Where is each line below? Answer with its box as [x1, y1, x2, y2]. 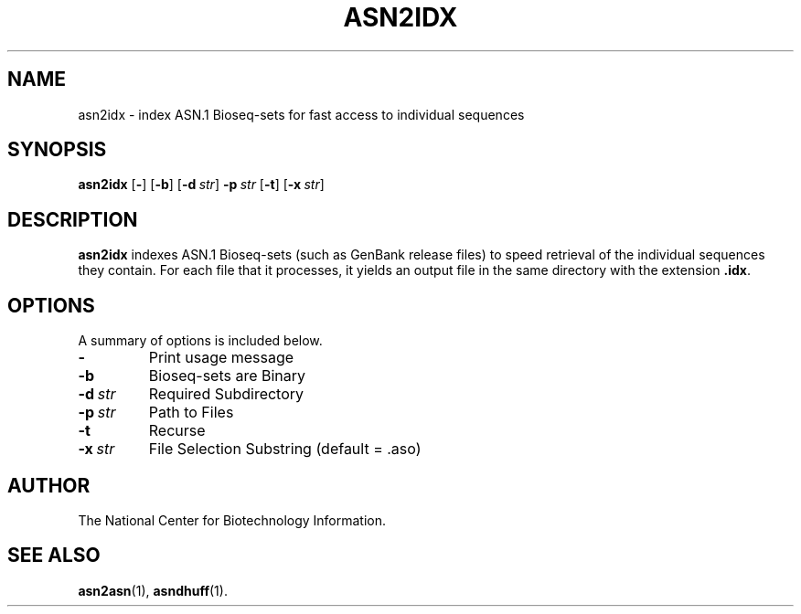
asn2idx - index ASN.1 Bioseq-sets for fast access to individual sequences [78, 106, 525, 122]
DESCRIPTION [7, 207, 138, 231]
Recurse [148, 421, 206, 440]
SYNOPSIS [7, 138, 107, 162]
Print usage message [148, 348, 294, 367]
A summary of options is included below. [78, 333, 323, 349]
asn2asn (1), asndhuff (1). [78, 582, 228, 598]
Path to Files [148, 403, 234, 422]
